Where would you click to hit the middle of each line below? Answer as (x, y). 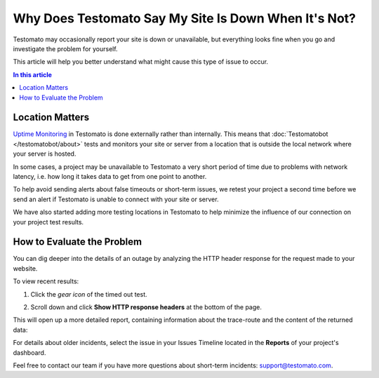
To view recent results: (46, 281)
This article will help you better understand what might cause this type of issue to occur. (141, 62)
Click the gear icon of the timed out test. (89, 294)
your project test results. (48, 222)
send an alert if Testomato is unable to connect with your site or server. (116, 199)
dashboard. (29, 352)
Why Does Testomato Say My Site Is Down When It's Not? (184, 18)
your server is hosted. (45, 154)
